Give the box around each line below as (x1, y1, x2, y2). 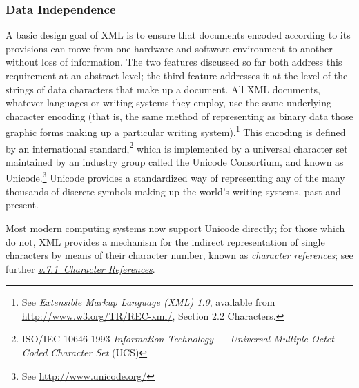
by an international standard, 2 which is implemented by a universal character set (6, 139, 348, 155)
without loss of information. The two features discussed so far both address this (6, 55, 342, 69)
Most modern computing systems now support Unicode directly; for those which (6, 220, 345, 235)
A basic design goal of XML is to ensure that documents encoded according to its (6, 28, 351, 42)
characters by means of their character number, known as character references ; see (6, 248, 353, 262)
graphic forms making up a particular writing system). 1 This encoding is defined (6, 123, 346, 139)
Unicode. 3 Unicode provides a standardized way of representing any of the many (6, 168, 345, 185)
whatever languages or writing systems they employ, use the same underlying (6, 95, 331, 110)
